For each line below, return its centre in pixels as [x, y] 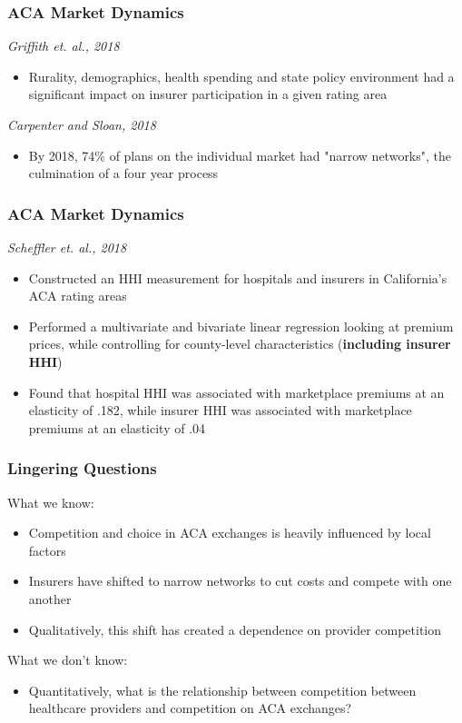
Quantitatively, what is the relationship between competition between [222, 690]
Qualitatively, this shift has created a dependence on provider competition [235, 629]
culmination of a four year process [123, 173]
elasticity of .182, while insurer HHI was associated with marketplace [220, 410]
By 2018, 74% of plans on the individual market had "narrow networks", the [240, 155]
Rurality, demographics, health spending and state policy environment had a [241, 76]
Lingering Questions [82, 468]
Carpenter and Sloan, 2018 [82, 124]
